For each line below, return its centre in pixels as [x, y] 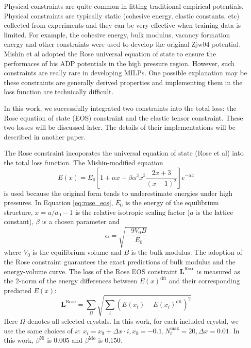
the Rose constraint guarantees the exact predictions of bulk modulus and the [120, 262]
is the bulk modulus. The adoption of [187, 252]
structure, [18, 212]
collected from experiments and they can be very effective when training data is [122, 25]
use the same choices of [38, 330]
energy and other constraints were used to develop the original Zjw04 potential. [122, 44]
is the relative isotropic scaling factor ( [133, 212]
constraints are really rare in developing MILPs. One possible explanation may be [125, 73]
